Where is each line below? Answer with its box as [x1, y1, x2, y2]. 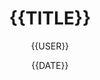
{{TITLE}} [8, 7, 92, 30]
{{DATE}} [31, 59, 69, 71]
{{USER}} [30, 40, 70, 52]
